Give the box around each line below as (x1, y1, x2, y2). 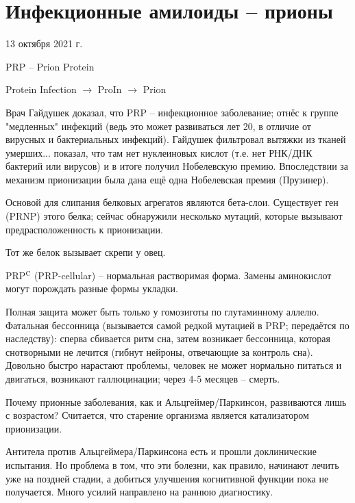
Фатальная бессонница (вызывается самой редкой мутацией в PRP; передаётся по (5, 318, 350, 332)
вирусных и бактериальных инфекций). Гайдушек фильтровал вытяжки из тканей (5, 132, 346, 146)
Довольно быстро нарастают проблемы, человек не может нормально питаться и (5, 358, 342, 372)
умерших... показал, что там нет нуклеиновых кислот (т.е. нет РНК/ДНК (5, 145, 313, 159)
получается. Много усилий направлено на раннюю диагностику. (5, 485, 273, 499)
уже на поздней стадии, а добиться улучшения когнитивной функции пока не (5, 471, 329, 485)
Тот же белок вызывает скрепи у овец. (5, 245, 166, 259)
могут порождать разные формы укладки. (5, 281, 178, 296)
